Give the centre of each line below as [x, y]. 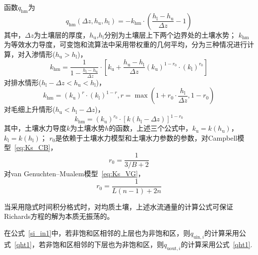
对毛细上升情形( [30, 109]
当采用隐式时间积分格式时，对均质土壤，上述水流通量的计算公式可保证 [119, 206]
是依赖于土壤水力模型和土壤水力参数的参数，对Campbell [146, 137]
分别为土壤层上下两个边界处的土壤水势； [170, 34]
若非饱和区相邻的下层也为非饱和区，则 [101, 244]
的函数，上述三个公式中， [151, 128]
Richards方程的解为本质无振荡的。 [59, 216]
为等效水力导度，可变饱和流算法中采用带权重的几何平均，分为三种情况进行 [126, 44]
